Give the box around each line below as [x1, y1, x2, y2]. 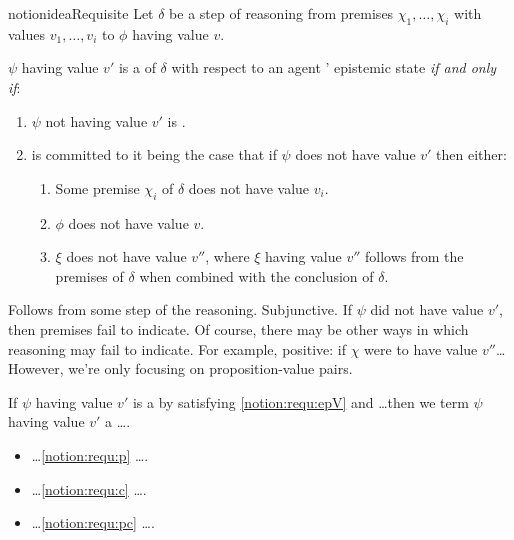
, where [205, 246, 250, 267]
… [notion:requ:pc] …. [31, 512, 155, 533]
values [8, 23, 46, 44]
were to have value [364, 338, 478, 359]
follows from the [364, 246, 464, 267]
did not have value [370, 299, 484, 320]
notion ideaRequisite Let [8, 3, 154, 23]
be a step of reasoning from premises [169, 3, 394, 23]
